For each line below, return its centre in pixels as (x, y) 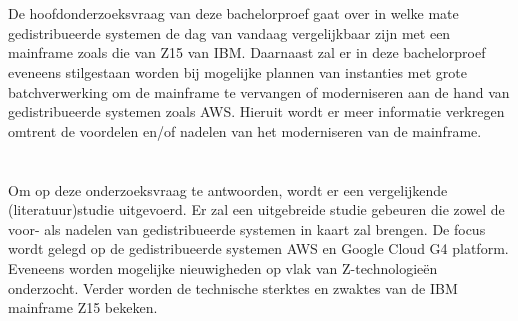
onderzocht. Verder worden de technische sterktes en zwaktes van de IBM (233, 287)
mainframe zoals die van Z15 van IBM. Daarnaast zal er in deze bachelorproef (247, 52)
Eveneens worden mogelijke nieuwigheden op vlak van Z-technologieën (223, 267)
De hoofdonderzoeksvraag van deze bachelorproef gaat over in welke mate (233, 13)
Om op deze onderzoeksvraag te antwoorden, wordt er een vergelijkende (228, 189)
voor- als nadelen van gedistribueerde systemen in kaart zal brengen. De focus (247, 228)
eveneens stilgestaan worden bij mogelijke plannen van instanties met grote (237, 71)
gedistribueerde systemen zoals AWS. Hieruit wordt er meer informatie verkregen (256, 111)
